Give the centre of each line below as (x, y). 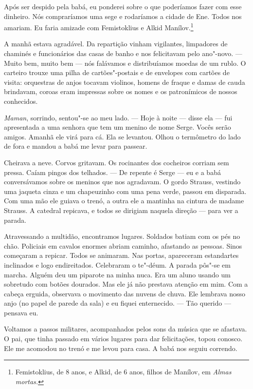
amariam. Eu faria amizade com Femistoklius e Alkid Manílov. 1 (99, 27)
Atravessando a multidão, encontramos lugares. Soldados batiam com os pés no (122, 236)
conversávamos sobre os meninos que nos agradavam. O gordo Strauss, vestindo (122, 182)
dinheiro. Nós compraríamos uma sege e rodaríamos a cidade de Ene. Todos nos (123, 16)
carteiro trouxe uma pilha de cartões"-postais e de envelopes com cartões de (117, 72)
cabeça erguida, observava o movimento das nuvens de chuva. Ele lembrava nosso (125, 293)
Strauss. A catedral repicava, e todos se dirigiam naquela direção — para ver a (121, 210)
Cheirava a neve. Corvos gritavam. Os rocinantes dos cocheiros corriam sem (117, 162)
